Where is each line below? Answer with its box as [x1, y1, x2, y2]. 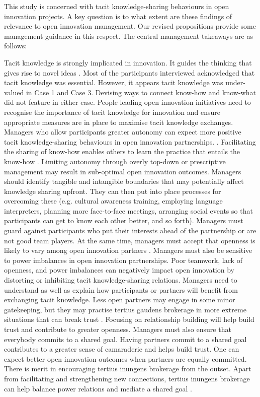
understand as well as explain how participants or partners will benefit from [4, 284, 238, 295]
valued [4, 87, 24, 97]
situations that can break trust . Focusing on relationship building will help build [4, 314, 254, 324]
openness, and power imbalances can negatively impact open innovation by [4, 264, 234, 275]
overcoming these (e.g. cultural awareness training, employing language [4, 195, 223, 206]
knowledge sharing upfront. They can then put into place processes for [4, 185, 221, 196]
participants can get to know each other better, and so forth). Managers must [4, 215, 243, 226]
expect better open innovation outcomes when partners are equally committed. [4, 353, 247, 364]
